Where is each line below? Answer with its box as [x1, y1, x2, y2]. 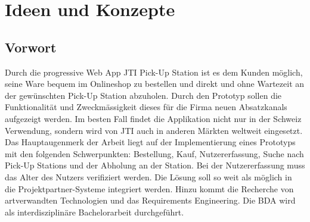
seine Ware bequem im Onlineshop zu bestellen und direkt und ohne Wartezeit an [5, 77, 305, 90]
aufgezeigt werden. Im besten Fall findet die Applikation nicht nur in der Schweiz [5, 112, 302, 124]
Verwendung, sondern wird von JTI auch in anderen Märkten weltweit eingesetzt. [5, 124, 303, 136]
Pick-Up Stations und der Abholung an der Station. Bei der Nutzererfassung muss [5, 159, 305, 171]
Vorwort [5, 37, 57, 56]
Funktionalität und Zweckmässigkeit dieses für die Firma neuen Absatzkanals [5, 101, 287, 113]
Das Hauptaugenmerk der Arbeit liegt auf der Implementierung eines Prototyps [5, 136, 296, 148]
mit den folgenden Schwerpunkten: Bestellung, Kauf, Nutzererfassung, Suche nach [5, 147, 304, 160]
